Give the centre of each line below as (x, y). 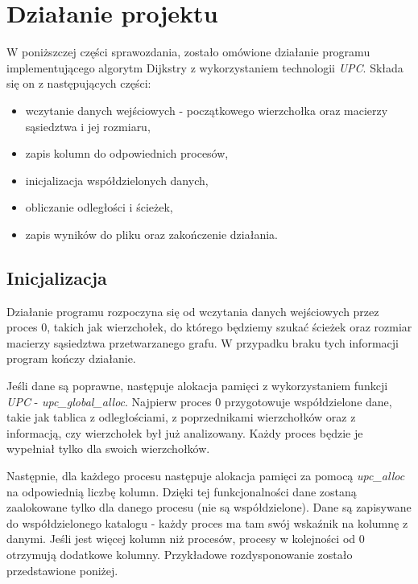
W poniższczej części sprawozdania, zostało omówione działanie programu (188, 52)
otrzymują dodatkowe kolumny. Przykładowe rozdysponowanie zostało (180, 554)
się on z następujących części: (79, 83)
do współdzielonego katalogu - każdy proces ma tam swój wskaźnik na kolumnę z (207, 522)
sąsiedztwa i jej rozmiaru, (88, 126)
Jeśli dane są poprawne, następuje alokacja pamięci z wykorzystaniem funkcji (197, 386)
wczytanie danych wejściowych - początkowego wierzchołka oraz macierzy (207, 110)
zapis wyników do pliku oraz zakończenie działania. (152, 234)
